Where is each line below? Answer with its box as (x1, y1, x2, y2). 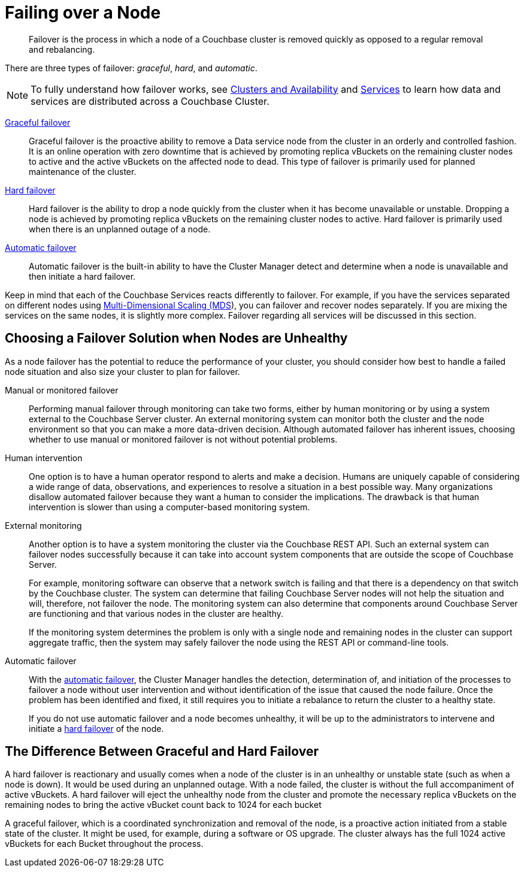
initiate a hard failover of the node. (29, 723, 164, 734)
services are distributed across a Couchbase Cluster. (31, 95, 269, 107)
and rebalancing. (29, 44, 95, 54)
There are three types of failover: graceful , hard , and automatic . (5, 62, 258, 73)
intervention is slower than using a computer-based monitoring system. (29, 501, 310, 512)
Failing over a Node (5, 2, 161, 23)
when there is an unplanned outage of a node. (29, 223, 211, 234)
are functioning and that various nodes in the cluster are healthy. (29, 608, 284, 619)
